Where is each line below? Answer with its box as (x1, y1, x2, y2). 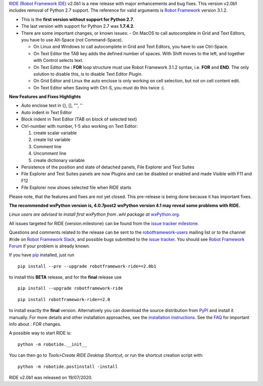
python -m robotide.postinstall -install (18, 364, 118, 369)
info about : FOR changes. (9, 321, 61, 327)
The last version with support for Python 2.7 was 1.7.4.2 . (21, 23, 135, 29)
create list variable (33, 137, 71, 142)
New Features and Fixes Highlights (9, 94, 81, 100)
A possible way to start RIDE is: (9, 330, 72, 336)
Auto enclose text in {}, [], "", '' (21, 102, 83, 108)
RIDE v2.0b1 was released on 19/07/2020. (9, 374, 93, 380)
